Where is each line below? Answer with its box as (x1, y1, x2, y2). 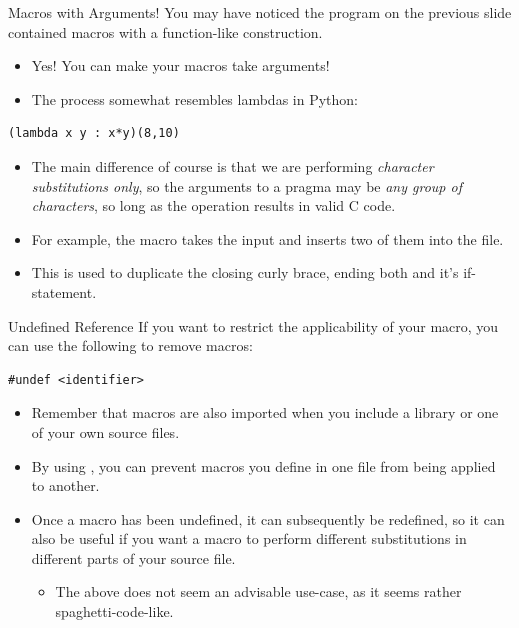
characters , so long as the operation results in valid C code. (31, 195, 396, 216)
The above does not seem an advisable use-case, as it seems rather (55, 581, 462, 602)
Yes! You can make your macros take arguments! (31, 55, 330, 76)
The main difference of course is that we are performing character (31, 155, 434, 176)
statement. (31, 281, 97, 302)
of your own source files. (31, 421, 180, 442)
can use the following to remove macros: (8, 335, 253, 356)
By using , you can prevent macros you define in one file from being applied (31, 455, 496, 476)
